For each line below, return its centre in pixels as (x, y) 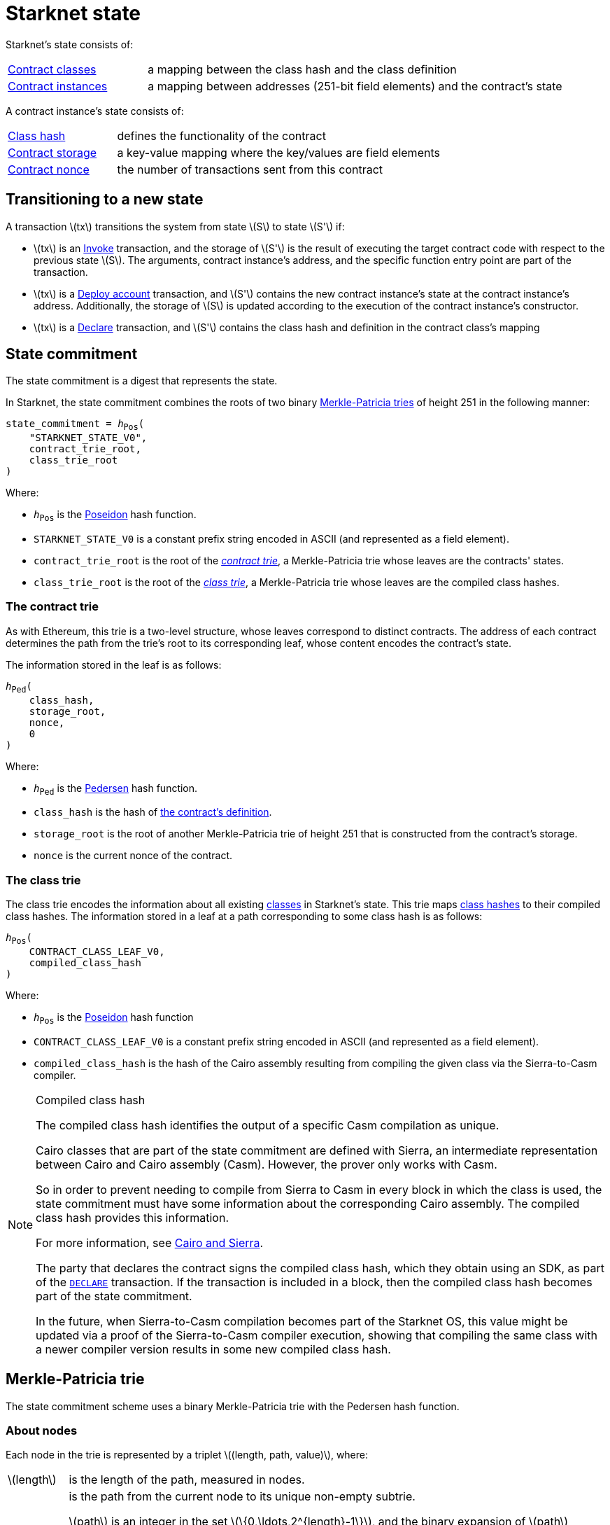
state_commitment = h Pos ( (75, 425)
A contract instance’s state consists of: (95, 111)
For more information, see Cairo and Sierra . (150, 1242)
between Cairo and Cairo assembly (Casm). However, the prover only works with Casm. (267, 1164)
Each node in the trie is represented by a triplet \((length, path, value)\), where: (187, 1455)
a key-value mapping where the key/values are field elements (278, 152)
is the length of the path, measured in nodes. (187, 1480)
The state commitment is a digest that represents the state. (142, 381)
